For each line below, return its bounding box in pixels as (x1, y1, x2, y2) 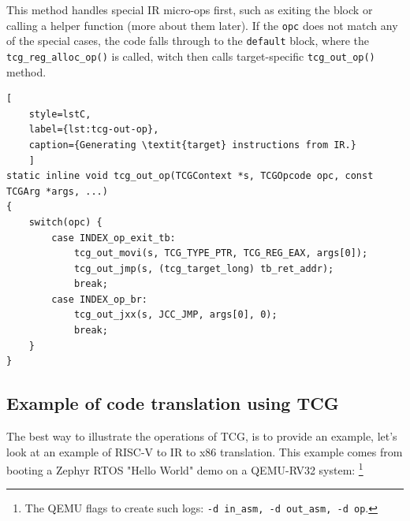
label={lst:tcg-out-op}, (28, 124, 159, 136)
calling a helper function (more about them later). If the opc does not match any (6, 17, 398, 33)
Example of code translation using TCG (6, 391, 339, 415)
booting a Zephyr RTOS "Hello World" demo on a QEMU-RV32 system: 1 (6, 460, 363, 478)
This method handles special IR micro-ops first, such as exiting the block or (6, 2, 373, 17)
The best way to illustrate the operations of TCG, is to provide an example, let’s (6, 428, 397, 445)
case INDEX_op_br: (51, 293, 147, 305)
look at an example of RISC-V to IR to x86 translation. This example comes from (6, 443, 403, 460)
